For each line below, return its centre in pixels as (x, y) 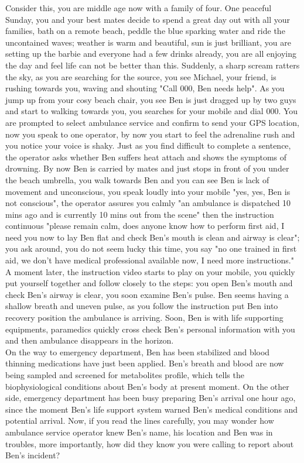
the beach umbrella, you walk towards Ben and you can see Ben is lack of (137, 179)
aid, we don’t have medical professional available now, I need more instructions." (150, 260)
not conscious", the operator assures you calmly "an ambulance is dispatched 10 (148, 203)
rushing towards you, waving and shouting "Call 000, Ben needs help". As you (145, 88)
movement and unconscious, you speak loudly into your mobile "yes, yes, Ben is (148, 191)
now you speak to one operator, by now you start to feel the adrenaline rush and (150, 134)
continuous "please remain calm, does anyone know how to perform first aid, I (145, 226)
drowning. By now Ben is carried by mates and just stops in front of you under (147, 168)
